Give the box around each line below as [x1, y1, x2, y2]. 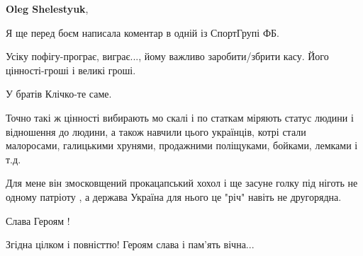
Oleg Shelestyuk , [6, 1, 89, 16]
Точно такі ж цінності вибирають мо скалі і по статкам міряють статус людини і [6, 110, 354, 124]
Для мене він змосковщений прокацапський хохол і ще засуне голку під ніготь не [6, 175, 358, 190]
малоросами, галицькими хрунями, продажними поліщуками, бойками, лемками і [6, 138, 358, 153]
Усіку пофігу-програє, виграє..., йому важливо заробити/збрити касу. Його [6, 49, 329, 64]
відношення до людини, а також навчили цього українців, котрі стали [6, 124, 306, 139]
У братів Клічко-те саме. [6, 86, 112, 101]
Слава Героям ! [6, 213, 70, 228]
